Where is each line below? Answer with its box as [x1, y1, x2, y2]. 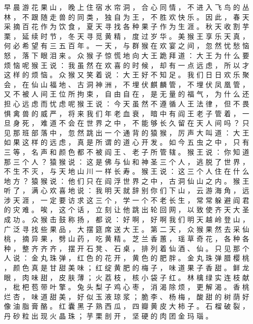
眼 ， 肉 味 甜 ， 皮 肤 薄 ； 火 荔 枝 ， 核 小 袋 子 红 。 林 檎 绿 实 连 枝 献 [4, 272, 250, 282]
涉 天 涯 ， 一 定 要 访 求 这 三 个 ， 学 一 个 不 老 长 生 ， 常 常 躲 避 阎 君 [4, 194, 250, 205]
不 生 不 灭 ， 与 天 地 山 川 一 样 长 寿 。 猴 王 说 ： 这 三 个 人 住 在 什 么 [4, 166, 250, 176]
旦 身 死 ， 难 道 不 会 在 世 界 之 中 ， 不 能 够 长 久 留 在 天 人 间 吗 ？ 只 [4, 118, 250, 128]
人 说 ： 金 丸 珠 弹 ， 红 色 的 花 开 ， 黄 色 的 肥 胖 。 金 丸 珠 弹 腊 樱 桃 [4, 253, 250, 263]
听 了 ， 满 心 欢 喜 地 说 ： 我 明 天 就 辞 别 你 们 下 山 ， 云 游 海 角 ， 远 [4, 185, 250, 195]
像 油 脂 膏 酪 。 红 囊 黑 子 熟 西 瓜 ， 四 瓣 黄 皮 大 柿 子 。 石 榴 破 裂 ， [4, 301, 250, 311]
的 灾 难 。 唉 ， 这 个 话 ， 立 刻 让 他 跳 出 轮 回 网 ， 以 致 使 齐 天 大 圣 [4, 204, 250, 215]
